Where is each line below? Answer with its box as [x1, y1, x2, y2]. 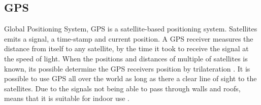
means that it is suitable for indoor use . [4, 93, 129, 103]
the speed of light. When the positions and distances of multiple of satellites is [4, 53, 248, 63]
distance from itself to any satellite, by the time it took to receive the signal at [4, 43, 249, 54]
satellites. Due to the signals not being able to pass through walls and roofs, [4, 83, 241, 93]
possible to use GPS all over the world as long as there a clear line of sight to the [4, 73, 257, 84]
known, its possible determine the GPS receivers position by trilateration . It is [4, 63, 250, 74]
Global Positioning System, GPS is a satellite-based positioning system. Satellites [4, 23, 257, 34]
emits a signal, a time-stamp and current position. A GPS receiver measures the [4, 33, 253, 44]
